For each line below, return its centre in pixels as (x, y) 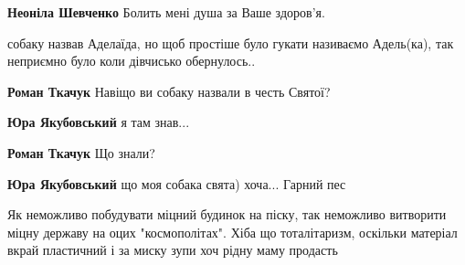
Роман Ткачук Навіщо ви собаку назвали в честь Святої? (169, 91)
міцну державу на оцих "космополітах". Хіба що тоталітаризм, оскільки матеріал (232, 232)
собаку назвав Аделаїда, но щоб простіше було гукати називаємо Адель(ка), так (231, 42)
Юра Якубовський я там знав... (99, 122)
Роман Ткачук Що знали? (81, 152)
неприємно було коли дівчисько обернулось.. (132, 61)
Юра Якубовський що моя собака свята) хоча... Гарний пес (177, 183)
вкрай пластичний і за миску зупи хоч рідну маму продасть (173, 250)
